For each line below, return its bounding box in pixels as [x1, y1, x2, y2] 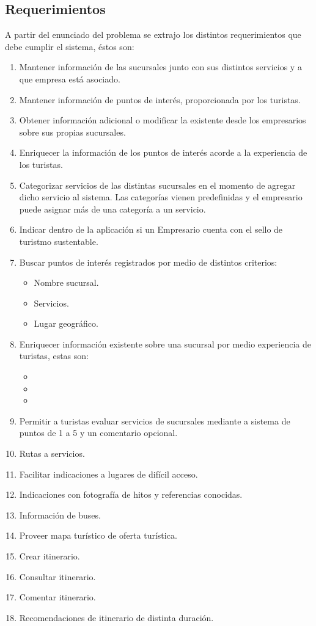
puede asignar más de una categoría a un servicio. [19, 202, 206, 215]
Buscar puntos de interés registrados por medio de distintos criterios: [19, 255, 277, 268]
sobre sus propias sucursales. [19, 125, 126, 138]
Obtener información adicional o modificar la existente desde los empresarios [19, 114, 306, 126]
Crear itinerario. [19, 550, 80, 562]
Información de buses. [19, 508, 101, 521]
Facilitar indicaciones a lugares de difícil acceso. [19, 467, 198, 480]
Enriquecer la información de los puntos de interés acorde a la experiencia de [19, 146, 307, 159]
